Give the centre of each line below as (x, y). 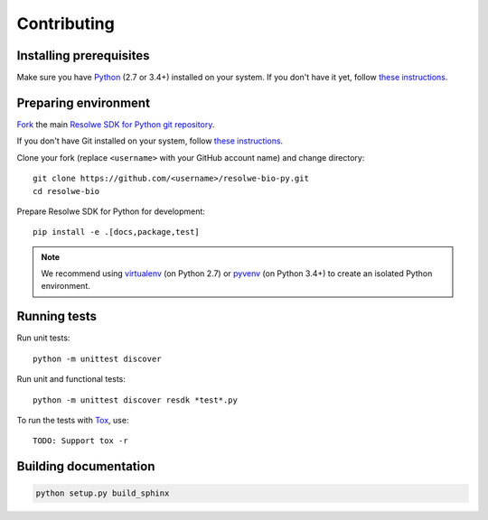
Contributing (66, 23)
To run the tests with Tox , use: (73, 420)
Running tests (57, 316)
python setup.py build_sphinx (103, 493)
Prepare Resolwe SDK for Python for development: (111, 211)
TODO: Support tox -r (80, 441)
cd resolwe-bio (66, 191)
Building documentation (86, 466)
